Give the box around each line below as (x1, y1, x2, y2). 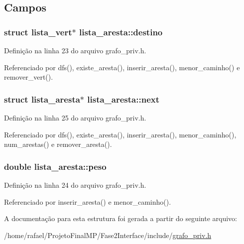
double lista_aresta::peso (4, 160, 107, 172)
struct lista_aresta (4, 93, 80, 105)
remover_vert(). (4, 72, 53, 82)
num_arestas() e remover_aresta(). (4, 139, 112, 149)
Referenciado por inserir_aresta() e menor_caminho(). (4, 196, 171, 207)
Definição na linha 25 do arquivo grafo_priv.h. (4, 113, 146, 122)
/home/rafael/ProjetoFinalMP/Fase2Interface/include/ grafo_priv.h (4, 230, 212, 240)
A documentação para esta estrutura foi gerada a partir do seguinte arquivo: (4, 213, 237, 224)
